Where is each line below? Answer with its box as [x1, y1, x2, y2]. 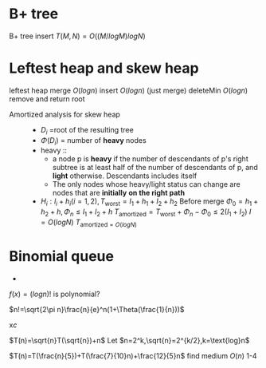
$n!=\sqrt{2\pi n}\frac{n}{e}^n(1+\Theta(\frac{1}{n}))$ [9, 304, 185, 314]
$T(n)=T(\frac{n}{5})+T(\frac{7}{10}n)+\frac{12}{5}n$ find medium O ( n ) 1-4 [9, 350, 257, 360]
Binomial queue [9, 247, 115, 266]
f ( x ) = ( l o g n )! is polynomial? [9, 289, 100, 299]
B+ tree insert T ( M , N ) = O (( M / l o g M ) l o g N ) [9, 31, 146, 41]
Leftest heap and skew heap [9, 59, 199, 77]
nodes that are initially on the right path [52, 188, 186, 198]
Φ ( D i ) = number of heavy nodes [40, 135, 147, 147]
